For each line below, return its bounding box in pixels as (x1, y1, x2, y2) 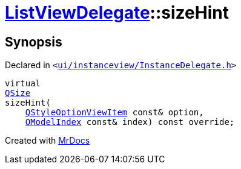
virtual (5, 78, 41, 89)
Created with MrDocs (5, 135, 90, 146)
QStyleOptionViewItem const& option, (25, 107, 204, 118)
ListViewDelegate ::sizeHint (5, 2, 229, 23)
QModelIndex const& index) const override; (25, 117, 235, 127)
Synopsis (5, 34, 62, 49)
